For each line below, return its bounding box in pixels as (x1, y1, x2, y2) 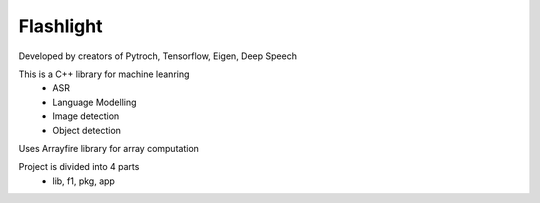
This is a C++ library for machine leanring (18, 68, 190, 80)
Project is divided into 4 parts (18, 161, 140, 173)
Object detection (52, 124, 122, 136)
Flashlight (18, 15, 103, 37)
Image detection (52, 110, 120, 122)
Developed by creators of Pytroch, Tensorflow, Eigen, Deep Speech (18, 50, 297, 62)
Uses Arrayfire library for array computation (18, 142, 200, 154)
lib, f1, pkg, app (52, 175, 115, 187)
